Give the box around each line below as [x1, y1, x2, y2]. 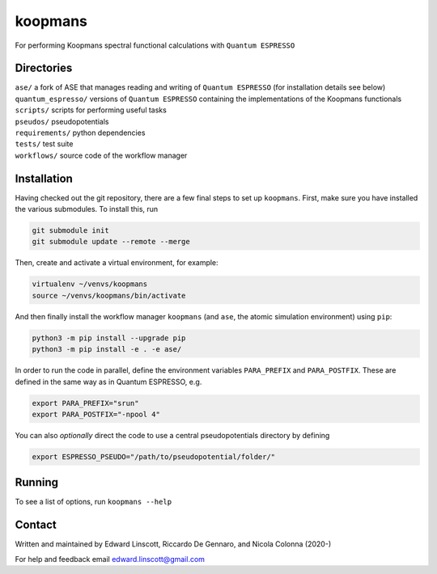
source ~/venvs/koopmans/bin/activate [32, 291, 186, 300]
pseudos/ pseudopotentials [15, 116, 109, 126]
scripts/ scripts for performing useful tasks [15, 105, 168, 115]
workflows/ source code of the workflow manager [15, 150, 188, 160]
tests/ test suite [15, 139, 74, 149]
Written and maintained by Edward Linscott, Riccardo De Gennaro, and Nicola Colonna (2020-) [15, 539, 332, 549]
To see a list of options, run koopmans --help [15, 497, 172, 507]
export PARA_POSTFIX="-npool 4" [32, 409, 161, 419]
